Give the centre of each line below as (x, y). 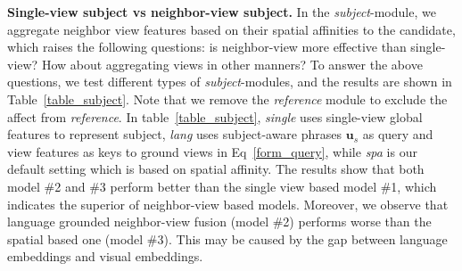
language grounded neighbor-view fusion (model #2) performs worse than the (219, 222)
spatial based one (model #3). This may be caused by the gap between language (227, 238)
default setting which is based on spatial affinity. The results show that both (216, 169)
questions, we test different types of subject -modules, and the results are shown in (230, 82)
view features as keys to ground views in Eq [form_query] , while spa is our (212, 151)
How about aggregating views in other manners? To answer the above (232, 64)
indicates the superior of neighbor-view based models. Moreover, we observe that (228, 204)
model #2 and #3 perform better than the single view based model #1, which (222, 186)
